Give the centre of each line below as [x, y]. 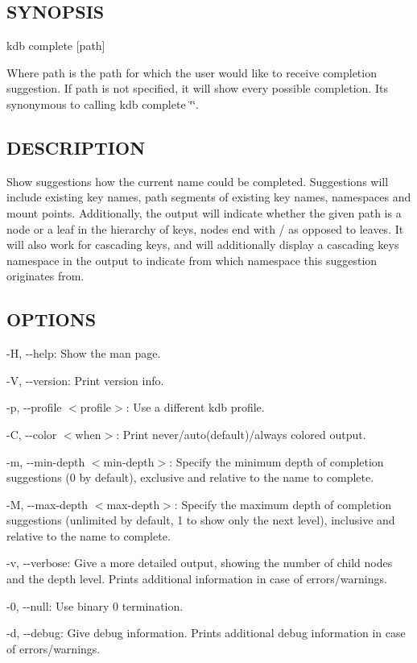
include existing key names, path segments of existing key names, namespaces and [209, 197]
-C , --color [32, 434]
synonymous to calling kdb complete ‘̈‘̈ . [103, 104]
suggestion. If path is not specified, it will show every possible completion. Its [197, 88]
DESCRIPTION [76, 147]
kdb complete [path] [56, 46]
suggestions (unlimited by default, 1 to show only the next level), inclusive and [201, 520]
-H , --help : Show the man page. [84, 353]
